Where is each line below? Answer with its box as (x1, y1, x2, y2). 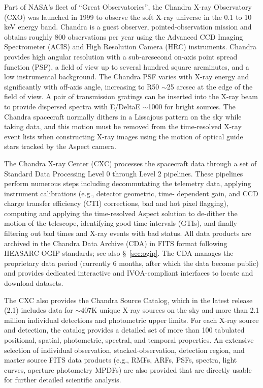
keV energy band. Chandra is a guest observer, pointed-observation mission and (4, 21, 252, 32)
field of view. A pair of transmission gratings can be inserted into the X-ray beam (4, 91, 258, 102)
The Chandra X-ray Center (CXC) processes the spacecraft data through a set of (4, 158, 257, 168)
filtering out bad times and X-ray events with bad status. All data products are (4, 228, 251, 238)
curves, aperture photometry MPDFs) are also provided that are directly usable (4, 364, 252, 375)
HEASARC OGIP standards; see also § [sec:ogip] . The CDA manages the (4, 248, 234, 258)
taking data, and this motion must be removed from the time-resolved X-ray (4, 121, 242, 132)
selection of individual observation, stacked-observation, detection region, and (4, 344, 245, 355)
